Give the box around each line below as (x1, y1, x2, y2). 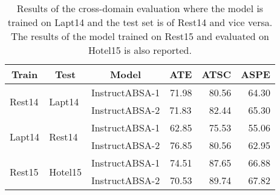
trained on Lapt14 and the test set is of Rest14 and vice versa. (7, 15, 273, 29)
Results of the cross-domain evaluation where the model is (16, 1, 264, 15)
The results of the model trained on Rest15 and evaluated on (11, 29, 269, 43)
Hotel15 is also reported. (88, 43, 192, 57)
